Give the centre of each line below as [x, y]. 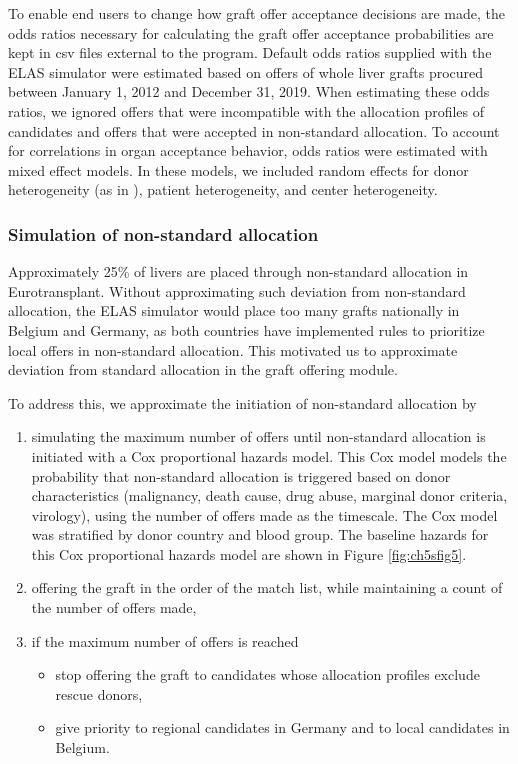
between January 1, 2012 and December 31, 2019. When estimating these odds [249, 91]
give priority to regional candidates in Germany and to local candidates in [282, 727]
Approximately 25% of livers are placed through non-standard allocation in [238, 271]
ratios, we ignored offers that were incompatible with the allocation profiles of [246, 110]
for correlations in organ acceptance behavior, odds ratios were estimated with [248, 150]
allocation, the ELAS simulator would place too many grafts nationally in [234, 310]
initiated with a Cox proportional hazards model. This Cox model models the [269, 455]
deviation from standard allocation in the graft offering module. [203, 369]
